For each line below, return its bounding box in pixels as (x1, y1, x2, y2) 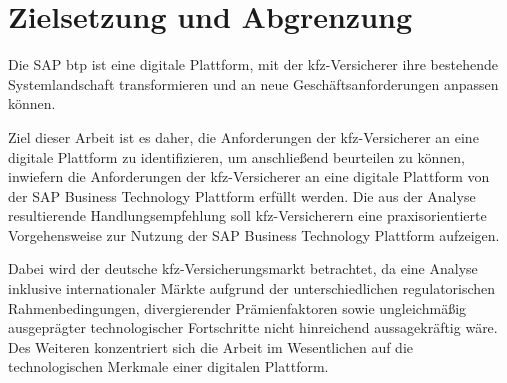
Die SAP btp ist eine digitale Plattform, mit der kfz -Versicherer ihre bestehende (8, 54, 498, 75)
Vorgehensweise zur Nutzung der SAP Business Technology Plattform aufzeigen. (8, 224, 500, 245)
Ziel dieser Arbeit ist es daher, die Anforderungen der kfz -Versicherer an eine (8, 126, 479, 147)
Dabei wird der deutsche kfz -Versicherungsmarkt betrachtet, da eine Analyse (8, 258, 478, 279)
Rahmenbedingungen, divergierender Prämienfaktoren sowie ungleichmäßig (8, 297, 467, 318)
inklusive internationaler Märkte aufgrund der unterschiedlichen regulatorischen (8, 278, 496, 299)
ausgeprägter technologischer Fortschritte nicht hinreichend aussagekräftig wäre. (8, 317, 498, 338)
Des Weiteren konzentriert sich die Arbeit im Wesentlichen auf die (8, 336, 414, 357)
